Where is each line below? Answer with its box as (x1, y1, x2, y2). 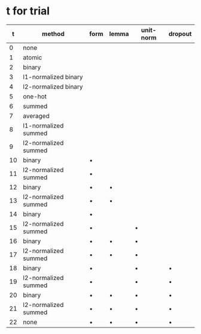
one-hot (23, 92, 47, 100)
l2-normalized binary (23, 82, 83, 91)
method (41, 29, 65, 38)
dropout (168, 29, 192, 38)
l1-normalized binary (23, 73, 83, 81)
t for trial (6, 4, 50, 18)
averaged (23, 112, 50, 120)
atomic (23, 53, 42, 61)
